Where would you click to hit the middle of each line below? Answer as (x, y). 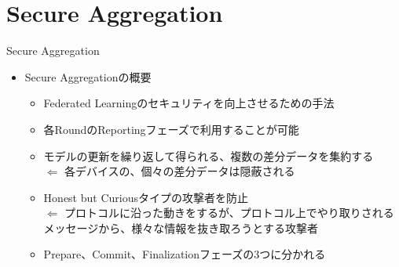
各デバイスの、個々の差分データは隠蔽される (179, 171)
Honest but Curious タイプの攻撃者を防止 (146, 197)
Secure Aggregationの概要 (88, 76)
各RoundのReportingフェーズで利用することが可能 (171, 129)
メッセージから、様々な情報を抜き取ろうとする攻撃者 (181, 227)
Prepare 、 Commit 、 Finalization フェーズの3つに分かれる (185, 254)
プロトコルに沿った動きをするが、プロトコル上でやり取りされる (229, 213)
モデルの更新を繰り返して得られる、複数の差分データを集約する (209, 155)
